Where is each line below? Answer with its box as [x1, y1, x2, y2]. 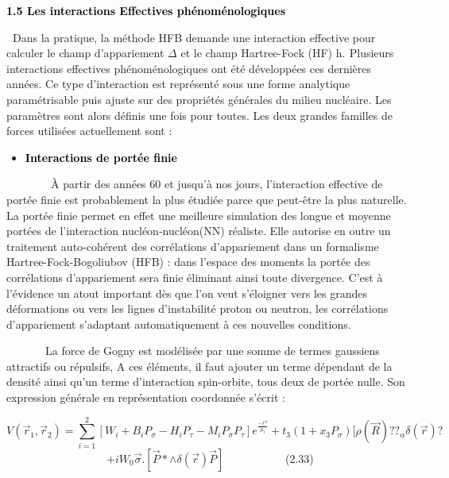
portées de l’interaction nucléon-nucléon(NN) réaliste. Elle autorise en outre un [6, 222, 391, 239]
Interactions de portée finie [25, 148, 177, 165]
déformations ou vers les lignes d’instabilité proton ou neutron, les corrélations [6, 300, 389, 317]
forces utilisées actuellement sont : [6, 122, 172, 139]
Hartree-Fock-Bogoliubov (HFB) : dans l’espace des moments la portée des [6, 253, 370, 270]
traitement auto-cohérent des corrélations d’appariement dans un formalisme [6, 237, 379, 254]
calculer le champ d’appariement [6, 44, 165, 61]
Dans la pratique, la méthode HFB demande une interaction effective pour [13, 29, 376, 45]
